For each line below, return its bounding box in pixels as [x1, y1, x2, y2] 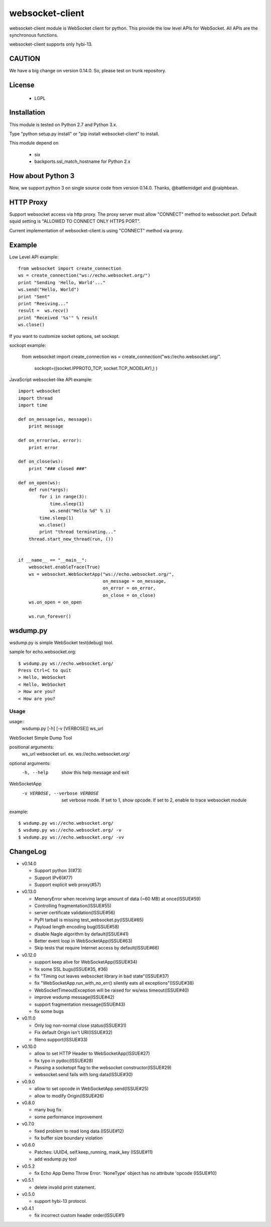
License [9, 81, 35, 90]
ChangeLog [9, 847, 47, 856]
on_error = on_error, [102, 585, 156, 591]
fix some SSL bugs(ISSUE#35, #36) [34, 966, 108, 972]
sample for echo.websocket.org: [9, 649, 76, 655]
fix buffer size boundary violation [34, 1134, 103, 1141]
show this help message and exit [61, 769, 129, 775]
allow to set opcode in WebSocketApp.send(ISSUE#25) [34, 1086, 149, 1092]
